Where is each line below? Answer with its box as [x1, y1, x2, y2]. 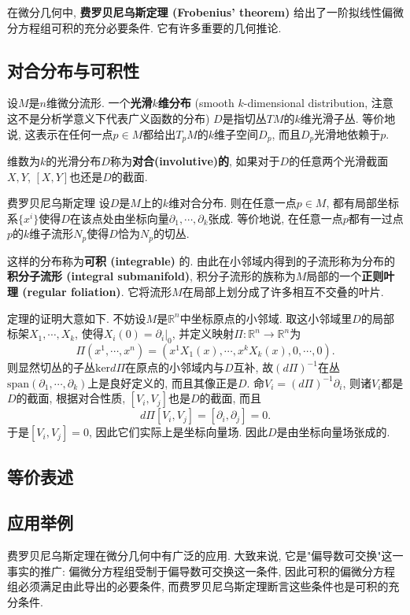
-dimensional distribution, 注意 [243, 94, 393, 111]
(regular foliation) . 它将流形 [22, 283, 172, 300]
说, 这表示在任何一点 [7, 125, 113, 142]
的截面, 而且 [199, 390, 262, 406]
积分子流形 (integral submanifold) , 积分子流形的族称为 [7, 268, 296, 284]
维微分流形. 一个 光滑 [46, 94, 153, 111]
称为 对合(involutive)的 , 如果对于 [109, 153, 280, 169]
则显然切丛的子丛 [7, 359, 95, 376]
